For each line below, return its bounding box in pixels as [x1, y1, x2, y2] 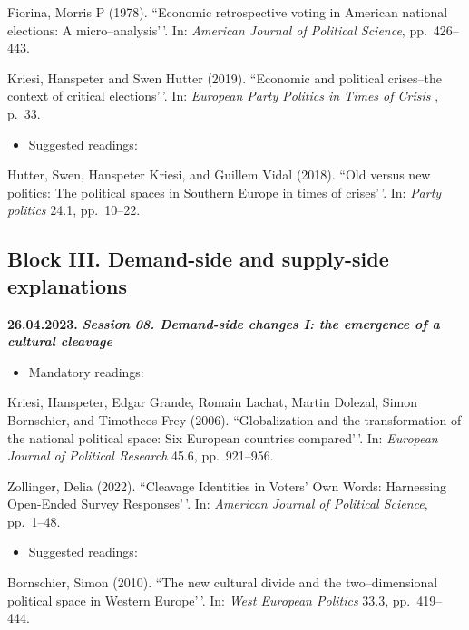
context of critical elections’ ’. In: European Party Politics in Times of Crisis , [7, 86, 439, 105]
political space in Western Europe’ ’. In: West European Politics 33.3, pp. [7, 590, 411, 609]
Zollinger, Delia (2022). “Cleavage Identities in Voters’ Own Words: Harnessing [7, 476, 447, 495]
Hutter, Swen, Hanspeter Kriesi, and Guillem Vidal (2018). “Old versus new [7, 165, 431, 184]
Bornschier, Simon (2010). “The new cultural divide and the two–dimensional [7, 573, 438, 592]
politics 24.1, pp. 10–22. [7, 200, 141, 219]
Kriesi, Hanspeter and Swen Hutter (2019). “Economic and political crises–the [7, 68, 442, 87]
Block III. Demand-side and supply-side [7, 245, 389, 273]
